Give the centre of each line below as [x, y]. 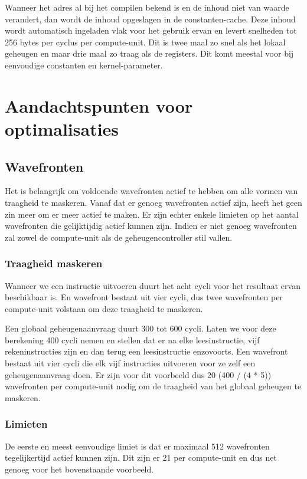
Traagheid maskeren [54, 263]
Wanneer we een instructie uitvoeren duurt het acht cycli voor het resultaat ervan [153, 285]
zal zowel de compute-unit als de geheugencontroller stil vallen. [119, 237]
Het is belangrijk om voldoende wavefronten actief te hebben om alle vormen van [151, 191]
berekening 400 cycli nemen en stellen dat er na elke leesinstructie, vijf [132, 339]
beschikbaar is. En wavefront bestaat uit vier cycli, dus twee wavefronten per [144, 297]
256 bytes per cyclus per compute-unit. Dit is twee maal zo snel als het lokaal [145, 42]
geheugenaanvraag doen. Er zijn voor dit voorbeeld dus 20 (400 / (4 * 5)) [138, 374]
